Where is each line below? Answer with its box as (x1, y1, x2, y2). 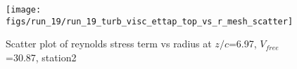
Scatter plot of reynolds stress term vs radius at (6, 36, 212, 51)
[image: (6, 5, 42, 15)
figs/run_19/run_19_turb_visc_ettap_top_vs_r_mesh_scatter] (6, 16, 293, 26)
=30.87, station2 (6, 49, 77, 64)
